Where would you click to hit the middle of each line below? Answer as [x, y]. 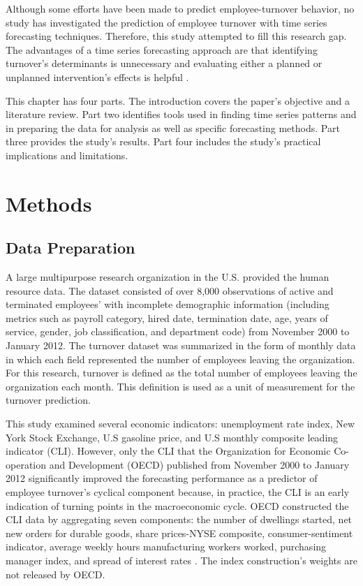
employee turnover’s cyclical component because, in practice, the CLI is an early [178, 492]
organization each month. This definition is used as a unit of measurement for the [180, 386]
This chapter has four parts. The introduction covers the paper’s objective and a [178, 100]
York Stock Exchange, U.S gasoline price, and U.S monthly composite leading [172, 437]
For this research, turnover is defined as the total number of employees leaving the [181, 373]
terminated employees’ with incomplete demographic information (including [168, 304]
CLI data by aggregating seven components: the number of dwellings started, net [179, 519]
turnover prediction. [48, 400]
